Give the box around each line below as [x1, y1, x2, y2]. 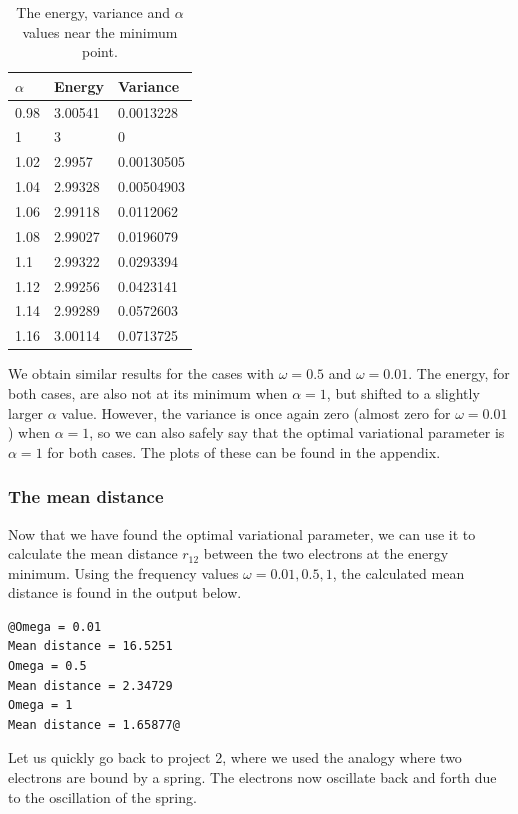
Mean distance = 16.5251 [8, 639, 173, 654]
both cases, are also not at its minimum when [8, 382, 288, 403]
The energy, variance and [16, 2, 170, 22]
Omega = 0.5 [8, 659, 87, 674]
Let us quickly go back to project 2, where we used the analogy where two [8, 747, 462, 768]
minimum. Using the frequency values [8, 562, 239, 583]
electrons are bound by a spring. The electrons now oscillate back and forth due [8, 767, 497, 788]
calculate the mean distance [8, 543, 178, 564]
